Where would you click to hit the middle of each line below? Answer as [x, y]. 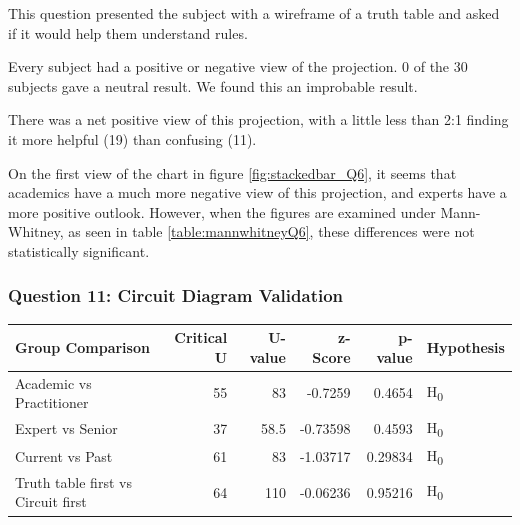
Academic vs [53, 382]
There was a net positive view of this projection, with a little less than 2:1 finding [258, 119]
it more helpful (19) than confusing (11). [132, 138]
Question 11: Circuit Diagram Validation [176, 295]
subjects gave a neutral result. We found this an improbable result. [213, 85]
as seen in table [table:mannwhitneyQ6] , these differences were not [271, 231]
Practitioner [52, 402]
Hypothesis [465, 347]
